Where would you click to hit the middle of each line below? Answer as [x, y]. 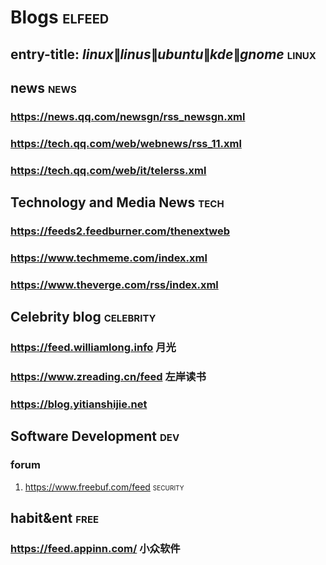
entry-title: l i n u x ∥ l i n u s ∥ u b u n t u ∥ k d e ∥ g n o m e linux [163, 54]
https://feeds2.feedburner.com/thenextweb [120, 231]
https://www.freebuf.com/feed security [104, 487]
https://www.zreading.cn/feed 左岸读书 [108, 377]
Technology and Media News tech [117, 202]
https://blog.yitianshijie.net [79, 404]
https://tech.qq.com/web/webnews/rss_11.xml [126, 143]
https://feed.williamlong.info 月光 [93, 348]
